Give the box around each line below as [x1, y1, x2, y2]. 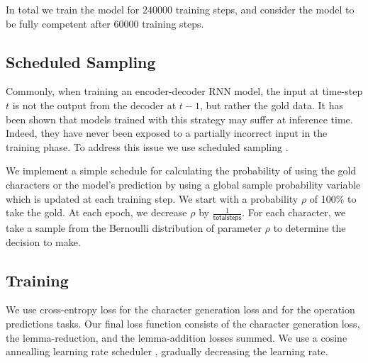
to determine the [273, 220, 346, 235]
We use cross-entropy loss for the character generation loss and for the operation [6, 302, 355, 317]
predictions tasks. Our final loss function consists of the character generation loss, [6, 315, 360, 330]
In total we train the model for [6, 2, 140, 16]
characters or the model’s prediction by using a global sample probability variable [6, 177, 361, 191]
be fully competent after [6, 16, 111, 30]
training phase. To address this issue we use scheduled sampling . [6, 139, 289, 154]
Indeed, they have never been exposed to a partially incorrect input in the [6, 125, 328, 140]
